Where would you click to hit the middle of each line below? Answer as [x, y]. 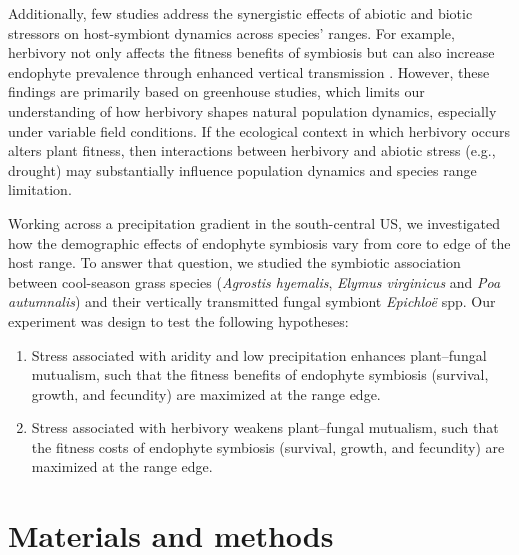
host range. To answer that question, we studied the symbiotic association [234, 262]
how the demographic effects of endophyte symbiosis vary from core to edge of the [259, 242]
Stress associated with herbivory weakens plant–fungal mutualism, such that [265, 427]
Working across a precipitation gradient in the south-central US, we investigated [254, 222]
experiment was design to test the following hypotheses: [178, 320]
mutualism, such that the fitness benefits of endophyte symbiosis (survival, [260, 374]
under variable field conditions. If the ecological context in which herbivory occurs [259, 130]
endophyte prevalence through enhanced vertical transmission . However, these [249, 71]
